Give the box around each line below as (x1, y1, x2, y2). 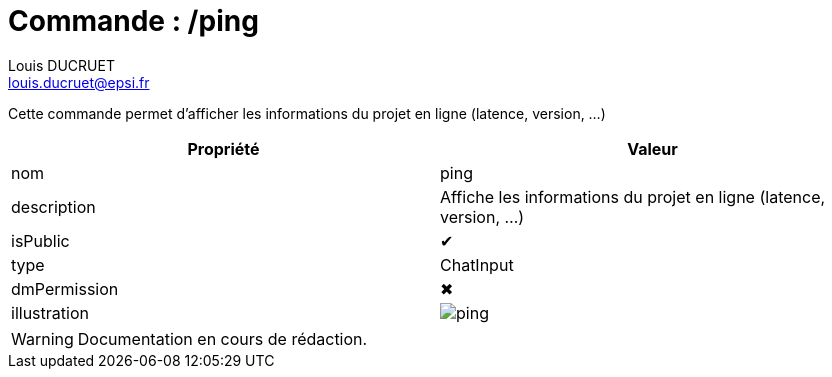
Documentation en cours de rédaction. (77, 328, 368, 349)
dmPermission (11, 278, 119, 299)
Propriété (187, 138, 260, 159)
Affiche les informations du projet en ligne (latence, (440, 186, 826, 207)
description (11, 196, 96, 217)
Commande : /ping (8, 4, 259, 38)
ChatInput (440, 254, 514, 275)
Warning (11, 328, 74, 349)
